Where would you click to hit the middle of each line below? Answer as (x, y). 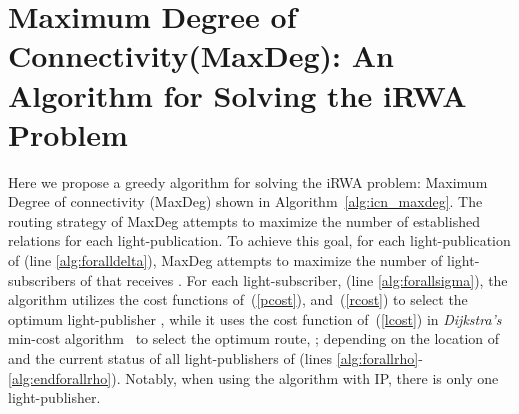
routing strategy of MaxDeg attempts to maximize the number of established (244, 220)
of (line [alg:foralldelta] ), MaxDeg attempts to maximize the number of (225, 260)
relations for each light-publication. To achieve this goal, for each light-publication (259, 240)
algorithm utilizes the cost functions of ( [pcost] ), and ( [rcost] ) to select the (238, 299)
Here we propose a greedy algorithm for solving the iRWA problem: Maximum (248, 181)
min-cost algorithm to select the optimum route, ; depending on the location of (254, 338)
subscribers (42, 279)
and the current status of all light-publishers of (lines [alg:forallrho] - (215, 358)
